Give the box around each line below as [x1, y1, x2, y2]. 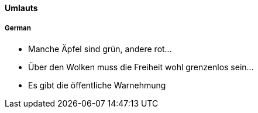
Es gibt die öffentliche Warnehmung [28, 80, 166, 90]
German [5, 24, 32, 33]
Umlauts [5, 3, 38, 13]
